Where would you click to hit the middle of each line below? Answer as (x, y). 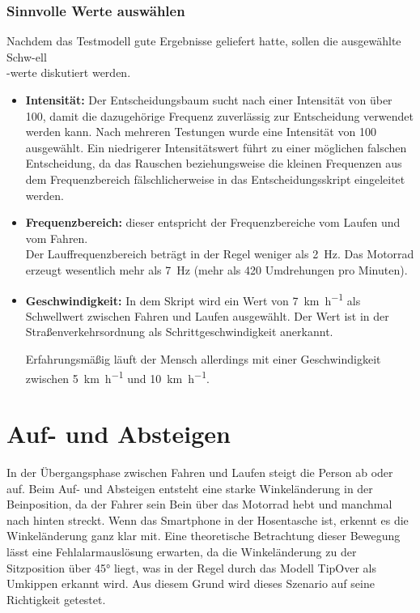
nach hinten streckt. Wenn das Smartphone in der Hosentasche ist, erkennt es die (208, 519)
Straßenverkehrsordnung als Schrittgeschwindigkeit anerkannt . (179, 332)
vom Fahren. (57, 238)
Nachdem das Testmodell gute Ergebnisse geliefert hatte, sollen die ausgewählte (204, 41)
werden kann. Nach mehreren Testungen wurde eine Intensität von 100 (201, 132)
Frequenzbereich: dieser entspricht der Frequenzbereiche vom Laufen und (213, 222)
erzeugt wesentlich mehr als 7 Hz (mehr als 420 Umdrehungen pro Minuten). (216, 269)
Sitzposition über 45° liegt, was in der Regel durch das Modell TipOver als (192, 567)
